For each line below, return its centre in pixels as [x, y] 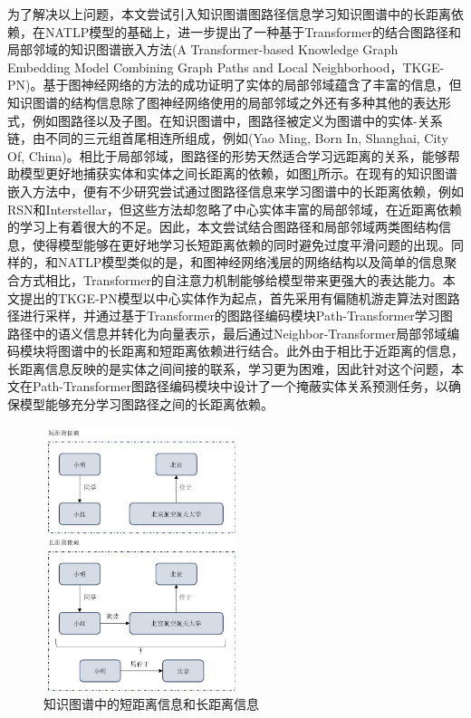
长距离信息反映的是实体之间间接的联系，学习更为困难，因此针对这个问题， [229, 368]
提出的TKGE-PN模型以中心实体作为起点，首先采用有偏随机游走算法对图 [233, 297]
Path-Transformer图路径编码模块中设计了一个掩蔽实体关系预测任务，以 [240, 386]
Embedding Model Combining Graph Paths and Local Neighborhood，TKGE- [226, 67]
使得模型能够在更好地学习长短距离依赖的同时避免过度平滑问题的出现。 [241, 244]
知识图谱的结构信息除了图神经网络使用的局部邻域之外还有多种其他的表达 [223, 102]
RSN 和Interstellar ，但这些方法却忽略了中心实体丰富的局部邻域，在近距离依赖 [235, 209]
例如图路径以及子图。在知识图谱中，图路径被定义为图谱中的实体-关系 [237, 120]
